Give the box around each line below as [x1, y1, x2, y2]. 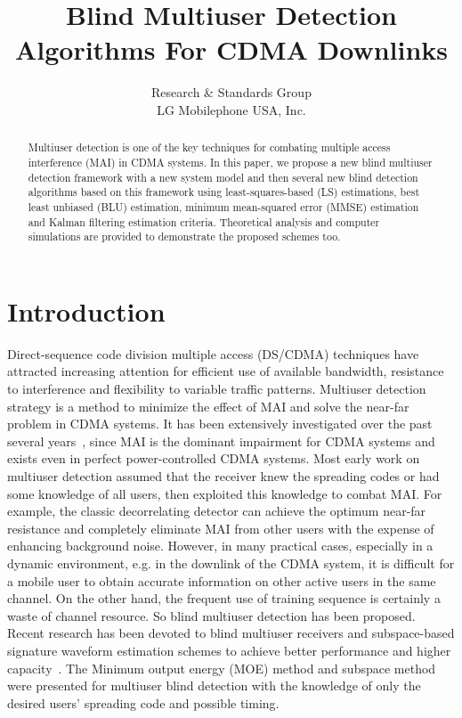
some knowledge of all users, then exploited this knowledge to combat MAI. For [7, 484, 442, 502]
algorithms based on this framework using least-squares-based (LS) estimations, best [28, 184, 420, 200]
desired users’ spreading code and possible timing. [7, 693, 280, 712]
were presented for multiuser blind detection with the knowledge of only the [7, 676, 421, 695]
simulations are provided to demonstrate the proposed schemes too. [28, 229, 341, 244]
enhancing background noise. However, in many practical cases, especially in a [7, 536, 434, 555]
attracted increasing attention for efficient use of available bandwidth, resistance [7, 362, 444, 380]
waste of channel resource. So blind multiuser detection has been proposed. [7, 606, 416, 624]
